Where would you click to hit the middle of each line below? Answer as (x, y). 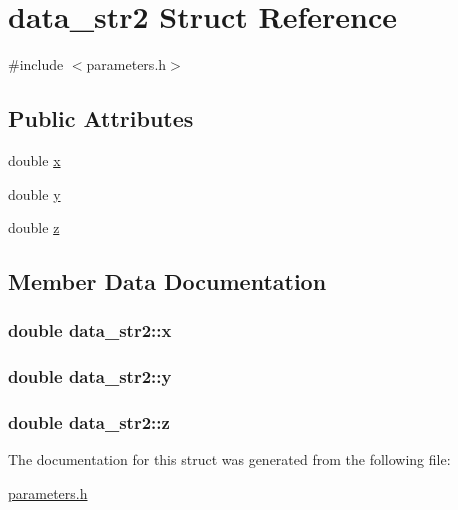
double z (34, 227)
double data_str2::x (90, 330)
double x (34, 159)
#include (36, 64)
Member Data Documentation (167, 281)
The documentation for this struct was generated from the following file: (229, 459)
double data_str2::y (90, 376)
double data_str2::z (89, 422)
